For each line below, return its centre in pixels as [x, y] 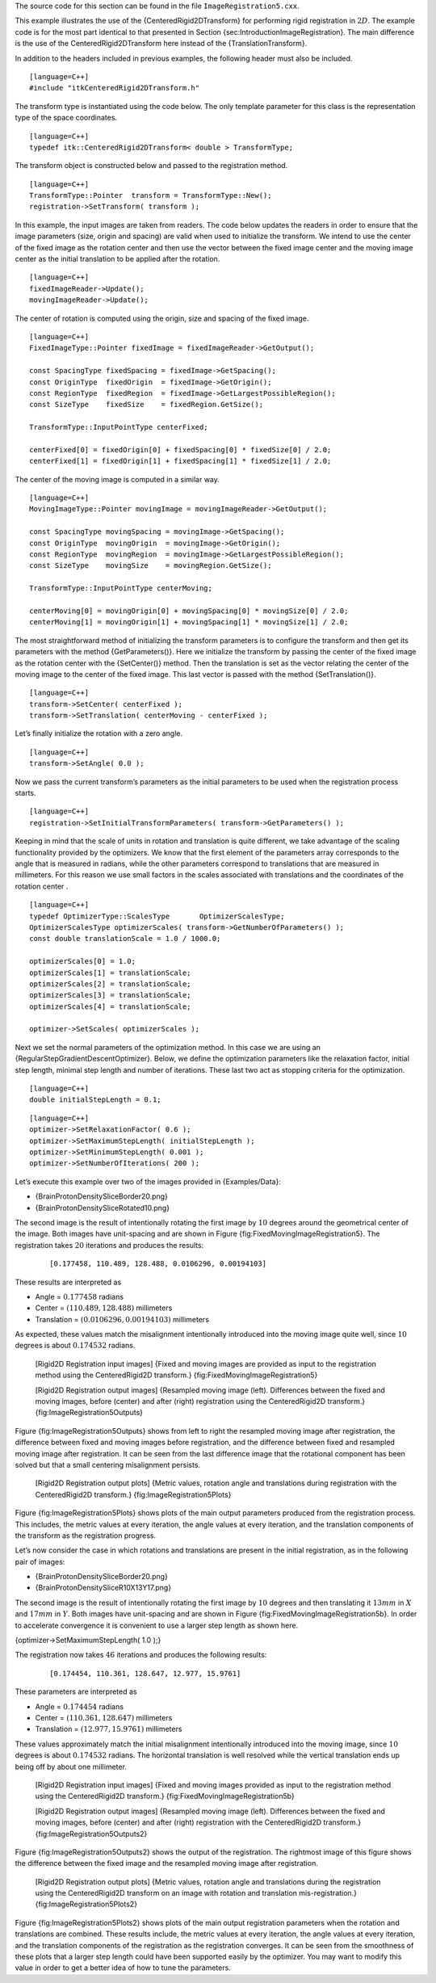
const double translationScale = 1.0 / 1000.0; [125, 939]
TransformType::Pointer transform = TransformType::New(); [151, 195]
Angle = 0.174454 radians [80, 1706]
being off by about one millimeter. [71, 1767]
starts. [25, 793]
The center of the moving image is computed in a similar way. [117, 479]
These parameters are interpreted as [76, 1691]
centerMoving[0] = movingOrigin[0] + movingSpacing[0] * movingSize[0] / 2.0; [189, 611]
